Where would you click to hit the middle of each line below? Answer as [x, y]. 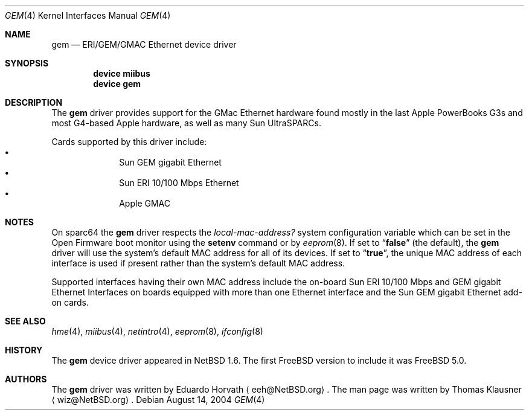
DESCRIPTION [34, 102]
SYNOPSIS [27, 63]
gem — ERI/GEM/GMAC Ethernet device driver [144, 44]
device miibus [122, 73]
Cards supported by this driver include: [129, 142]
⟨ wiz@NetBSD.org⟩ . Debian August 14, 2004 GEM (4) [158, 400]
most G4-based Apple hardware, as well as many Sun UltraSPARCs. [186, 123]
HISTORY [24, 350]
